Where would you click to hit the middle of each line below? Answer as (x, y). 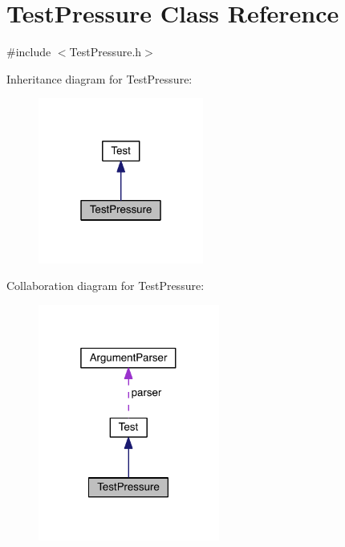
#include (29, 52)
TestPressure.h (106, 52)
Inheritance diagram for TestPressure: (99, 78)
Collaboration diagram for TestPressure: (106, 286)
